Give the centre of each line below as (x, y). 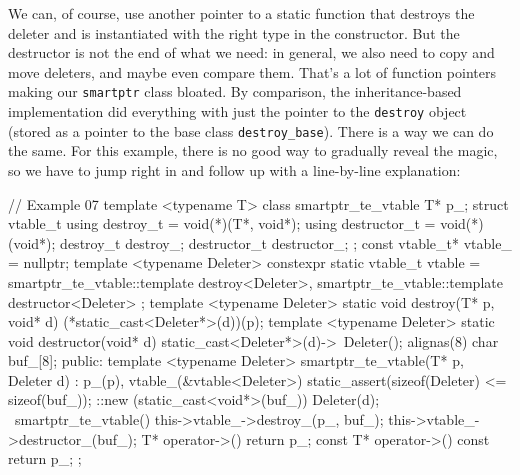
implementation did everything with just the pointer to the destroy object (237, 111)
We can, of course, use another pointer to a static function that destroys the (241, 13)
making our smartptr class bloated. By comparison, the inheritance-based (235, 91)
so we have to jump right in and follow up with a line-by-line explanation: (234, 169)
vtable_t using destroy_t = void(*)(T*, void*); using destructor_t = (222, 223)
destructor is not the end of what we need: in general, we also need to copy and (251, 52)
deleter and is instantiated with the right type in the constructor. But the (234, 32)
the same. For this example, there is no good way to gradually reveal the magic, (253, 150)
